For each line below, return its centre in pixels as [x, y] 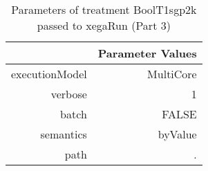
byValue [177, 134]
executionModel [49, 74]
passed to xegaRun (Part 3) [104, 25]
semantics [64, 134]
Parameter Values [147, 53]
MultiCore [172, 74]
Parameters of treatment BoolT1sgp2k [104, 9]
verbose [69, 94]
